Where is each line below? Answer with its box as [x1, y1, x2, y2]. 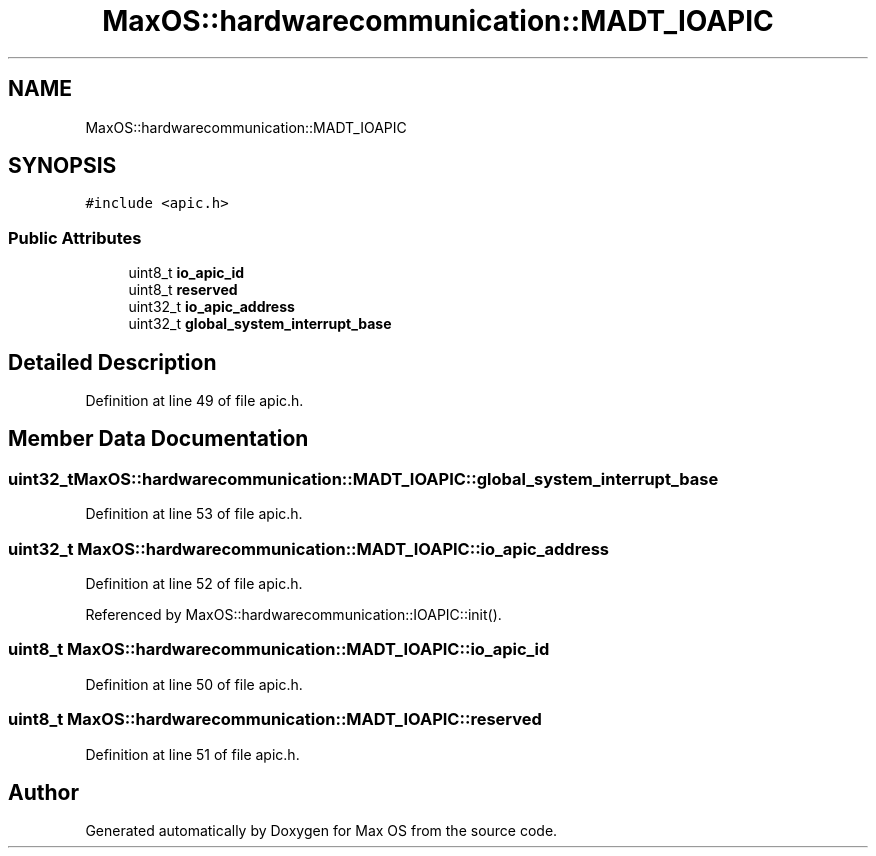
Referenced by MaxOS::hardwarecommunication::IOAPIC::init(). [85, 606, 502, 623]
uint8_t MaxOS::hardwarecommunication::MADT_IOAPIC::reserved [8, 709, 542, 730]
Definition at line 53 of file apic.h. [85, 505, 303, 523]
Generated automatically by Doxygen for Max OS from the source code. [85, 822, 558, 840]
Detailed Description [8, 349, 217, 375]
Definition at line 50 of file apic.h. [85, 675, 303, 693]
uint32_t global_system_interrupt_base [128, 315, 392, 333]
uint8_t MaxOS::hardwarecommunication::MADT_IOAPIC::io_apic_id [8, 639, 550, 660]
